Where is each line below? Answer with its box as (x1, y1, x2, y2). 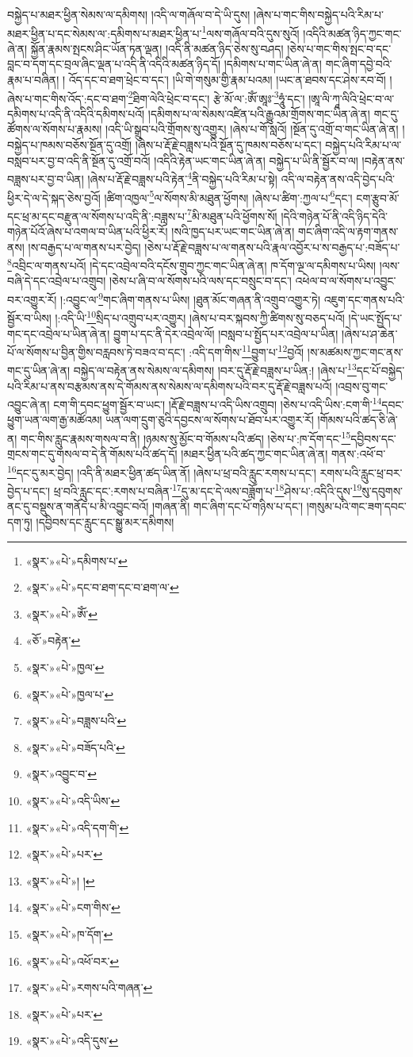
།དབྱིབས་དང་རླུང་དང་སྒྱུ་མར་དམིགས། (36, 514, 174, 530)
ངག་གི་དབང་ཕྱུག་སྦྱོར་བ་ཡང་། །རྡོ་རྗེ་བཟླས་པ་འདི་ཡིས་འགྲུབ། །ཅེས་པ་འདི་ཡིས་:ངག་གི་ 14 (53, 394, 382, 412)
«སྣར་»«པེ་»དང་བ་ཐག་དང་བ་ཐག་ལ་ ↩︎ (25, 579, 179, 596)
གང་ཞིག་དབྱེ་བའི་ (325, 56, 392, 72)
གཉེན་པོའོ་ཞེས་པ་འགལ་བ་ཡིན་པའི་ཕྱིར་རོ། (7, 223, 168, 239)
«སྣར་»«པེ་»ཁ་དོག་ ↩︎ (25, 925, 113, 942)
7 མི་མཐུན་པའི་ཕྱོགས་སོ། (187, 205, 277, 224)
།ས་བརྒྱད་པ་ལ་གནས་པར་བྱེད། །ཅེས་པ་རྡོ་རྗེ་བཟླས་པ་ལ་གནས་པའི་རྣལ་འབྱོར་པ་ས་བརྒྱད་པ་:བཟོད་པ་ (28, 238, 400, 255)
